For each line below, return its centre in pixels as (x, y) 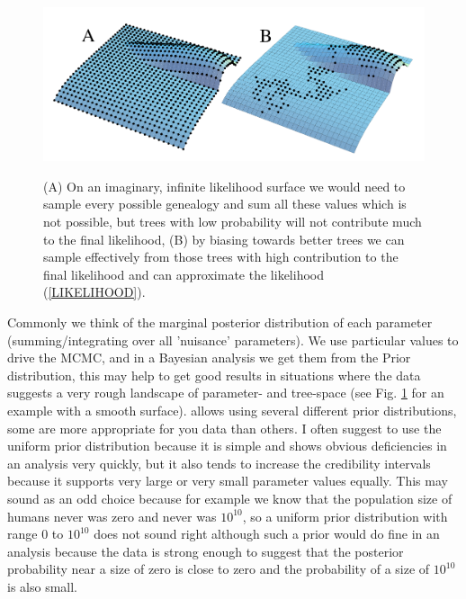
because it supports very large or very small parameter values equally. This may (228, 481)
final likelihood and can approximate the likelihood (184, 274)
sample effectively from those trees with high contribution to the (221, 257)
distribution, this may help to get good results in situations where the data (214, 375)
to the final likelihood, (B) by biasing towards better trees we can (224, 239)
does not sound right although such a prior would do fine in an (267, 534)
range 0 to (36, 534)
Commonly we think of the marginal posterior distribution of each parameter (220, 322)
